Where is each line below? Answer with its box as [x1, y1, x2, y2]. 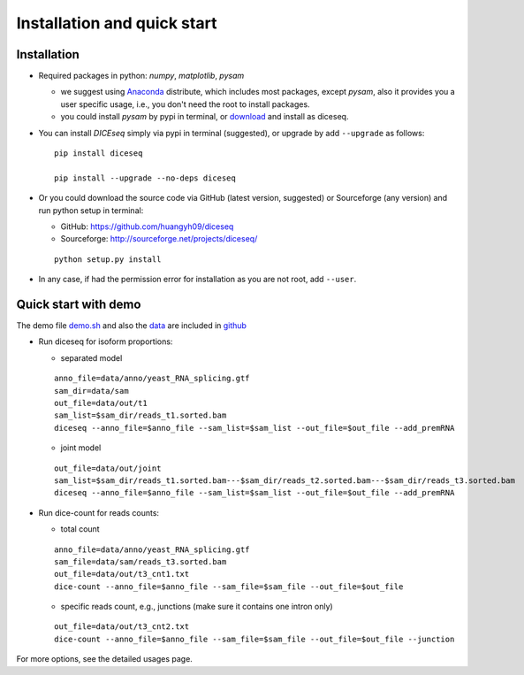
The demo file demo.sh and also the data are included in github [16, 320, 247, 331]
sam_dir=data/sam [54, 386, 129, 395]
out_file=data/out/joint [54, 463, 162, 473]
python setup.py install [54, 254, 162, 265]
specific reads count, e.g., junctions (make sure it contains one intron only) [60, 602, 333, 612]
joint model [60, 442, 102, 453]
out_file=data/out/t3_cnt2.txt [54, 622, 190, 632]
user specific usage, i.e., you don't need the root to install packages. [60, 98, 310, 110]
